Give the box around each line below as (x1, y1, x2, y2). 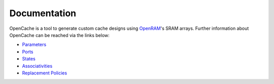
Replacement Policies (22, 70, 67, 76)
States (22, 56, 36, 62)
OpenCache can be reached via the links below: (9, 32, 110, 38)
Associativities (22, 63, 53, 69)
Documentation (9, 8, 77, 19)
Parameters (22, 41, 47, 48)
